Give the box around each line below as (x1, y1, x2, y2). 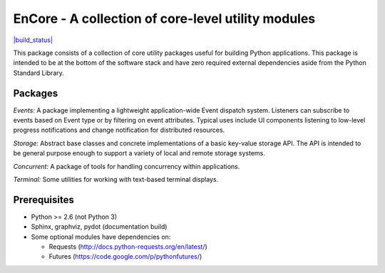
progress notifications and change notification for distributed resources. (13, 125, 225, 135)
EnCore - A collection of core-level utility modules (13, 11, 316, 26)
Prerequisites (13, 193, 74, 206)
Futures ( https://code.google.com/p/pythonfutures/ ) (48, 252, 202, 261)
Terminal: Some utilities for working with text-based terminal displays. (13, 175, 219, 183)
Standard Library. (13, 68, 64, 77)
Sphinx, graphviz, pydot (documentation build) (31, 222, 168, 231)
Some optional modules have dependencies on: (31, 232, 171, 241)
